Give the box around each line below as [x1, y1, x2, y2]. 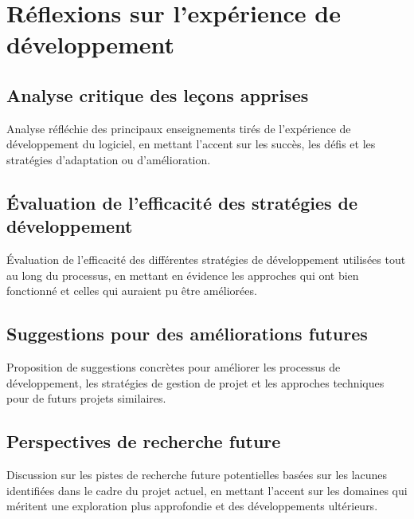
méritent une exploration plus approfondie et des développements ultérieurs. [6, 497, 378, 514]
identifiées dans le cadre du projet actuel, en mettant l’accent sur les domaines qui [6, 482, 408, 498]
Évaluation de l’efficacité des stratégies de [6, 190, 358, 214]
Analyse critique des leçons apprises [6, 82, 309, 107]
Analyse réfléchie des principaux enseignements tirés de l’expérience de [6, 120, 351, 136]
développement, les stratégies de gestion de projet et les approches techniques [6, 374, 385, 391]
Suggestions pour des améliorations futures [6, 321, 368, 346]
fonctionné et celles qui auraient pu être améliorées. [6, 282, 257, 299]
